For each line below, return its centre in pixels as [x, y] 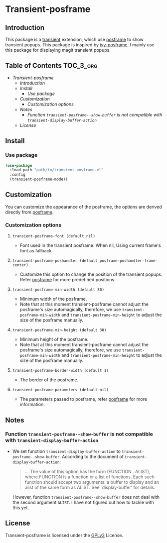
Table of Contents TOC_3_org [51, 66]
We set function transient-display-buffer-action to [67, 451]
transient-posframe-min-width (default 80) [58, 290]
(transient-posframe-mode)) [39, 179]
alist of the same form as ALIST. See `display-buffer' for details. [90, 487]
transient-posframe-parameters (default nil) [60, 390]
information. [32, 405]
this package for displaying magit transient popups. [58, 50]
